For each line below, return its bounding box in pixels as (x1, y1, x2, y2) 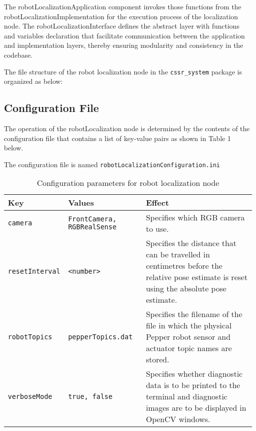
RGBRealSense (68, 223, 117, 231)
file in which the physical (146, 320, 232, 331)
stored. (146, 354, 169, 365)
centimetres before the (146, 260, 223, 272)
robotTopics (8, 332, 53, 341)
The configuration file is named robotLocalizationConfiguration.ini (4, 159, 220, 169)
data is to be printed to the (146, 379, 240, 391)
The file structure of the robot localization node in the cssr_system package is (4, 66, 242, 76)
